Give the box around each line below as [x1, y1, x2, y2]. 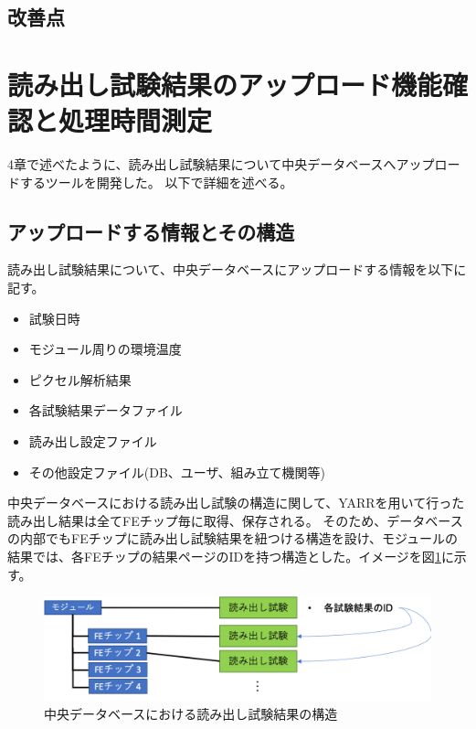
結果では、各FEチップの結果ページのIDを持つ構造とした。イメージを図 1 [7, 547, 441, 566]
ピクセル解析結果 [28, 370, 132, 389]
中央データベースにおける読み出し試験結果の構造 [44, 704, 338, 724]
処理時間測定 [58, 102, 213, 139]
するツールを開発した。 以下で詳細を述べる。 [19, 172, 293, 191]
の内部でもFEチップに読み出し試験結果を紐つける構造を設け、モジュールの [7, 529, 458, 548]
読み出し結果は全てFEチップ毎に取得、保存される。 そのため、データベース [7, 510, 463, 530]
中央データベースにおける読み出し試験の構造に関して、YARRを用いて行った [7, 493, 465, 512]
